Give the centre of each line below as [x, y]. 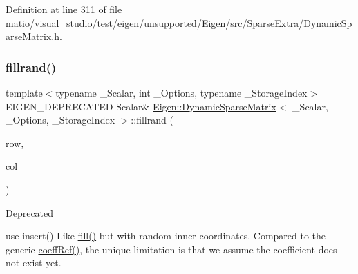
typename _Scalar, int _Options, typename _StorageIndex [181, 92]
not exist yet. [34, 263]
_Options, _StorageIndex [60, 120]
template [24, 92]
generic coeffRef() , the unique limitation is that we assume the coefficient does [171, 249]
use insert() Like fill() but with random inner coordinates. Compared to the [166, 236]
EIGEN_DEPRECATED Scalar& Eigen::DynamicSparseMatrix [141, 106]
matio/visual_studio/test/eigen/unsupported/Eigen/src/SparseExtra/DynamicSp [179, 22]
